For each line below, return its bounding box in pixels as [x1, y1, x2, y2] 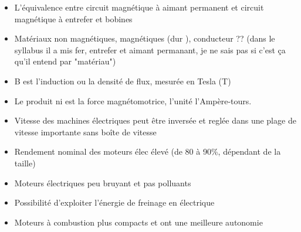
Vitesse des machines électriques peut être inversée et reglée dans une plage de [14, 114, 296, 127]
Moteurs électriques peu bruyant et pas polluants [14, 176, 191, 189]
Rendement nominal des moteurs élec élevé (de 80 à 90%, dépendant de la [14, 145, 281, 158]
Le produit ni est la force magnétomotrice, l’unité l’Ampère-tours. [14, 94, 252, 107]
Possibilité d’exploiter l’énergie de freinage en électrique [14, 196, 215, 209]
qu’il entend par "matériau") [14, 55, 116, 67]
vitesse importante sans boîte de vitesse [14, 125, 157, 138]
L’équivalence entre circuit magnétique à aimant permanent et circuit [14, 1, 264, 13]
